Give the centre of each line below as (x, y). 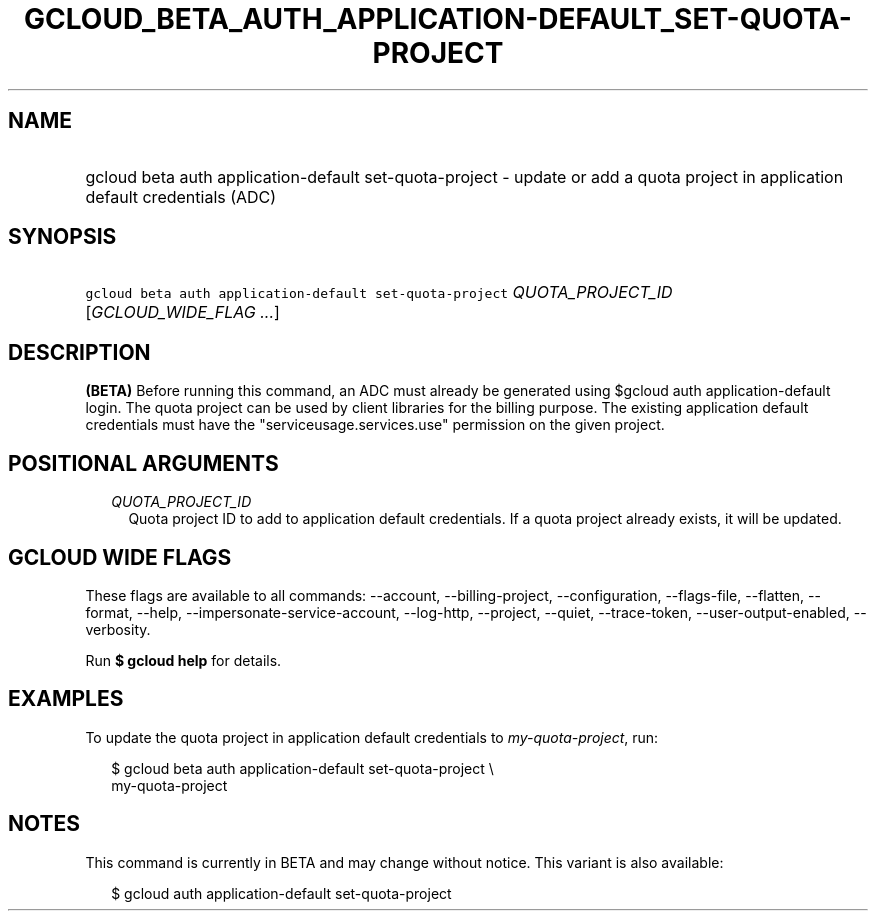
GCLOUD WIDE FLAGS (120, 557)
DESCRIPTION (79, 352)
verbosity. (118, 629)
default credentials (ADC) (181, 196)
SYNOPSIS (62, 237)
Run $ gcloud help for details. (183, 660)
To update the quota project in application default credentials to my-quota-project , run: (372, 737)
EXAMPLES (66, 699)
